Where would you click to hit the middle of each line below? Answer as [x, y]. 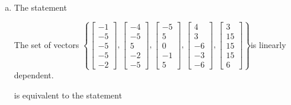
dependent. [34, 75]
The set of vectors [47, 44]
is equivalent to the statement [68, 95]
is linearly [268, 44]
